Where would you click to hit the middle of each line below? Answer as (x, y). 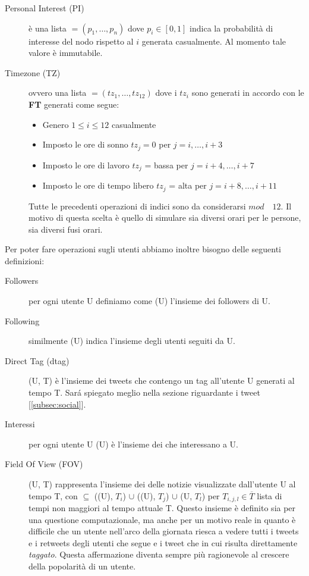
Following (22, 320)
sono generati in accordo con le (248, 93)
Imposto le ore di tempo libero (98, 185)
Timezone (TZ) (33, 72)
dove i (166, 93)
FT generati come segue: (74, 104)
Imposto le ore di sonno (85, 144)
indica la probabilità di (231, 28)
